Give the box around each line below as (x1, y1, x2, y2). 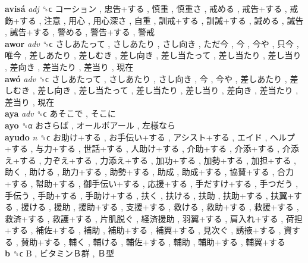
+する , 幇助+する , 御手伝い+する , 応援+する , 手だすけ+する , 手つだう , (5, 177, 298, 189)
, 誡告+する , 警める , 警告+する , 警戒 (5, 26, 155, 38)
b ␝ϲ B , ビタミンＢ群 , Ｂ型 (5, 247, 115, 259)
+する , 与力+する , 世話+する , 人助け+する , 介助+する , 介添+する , (5, 142, 279, 155)
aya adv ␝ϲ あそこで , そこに (5, 107, 116, 120)
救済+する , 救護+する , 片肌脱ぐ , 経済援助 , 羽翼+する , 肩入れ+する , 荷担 (5, 212, 303, 224)
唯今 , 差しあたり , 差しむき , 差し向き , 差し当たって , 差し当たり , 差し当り (5, 49, 301, 61)
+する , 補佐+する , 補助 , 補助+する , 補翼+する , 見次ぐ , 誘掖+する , (5, 224, 281, 236)
